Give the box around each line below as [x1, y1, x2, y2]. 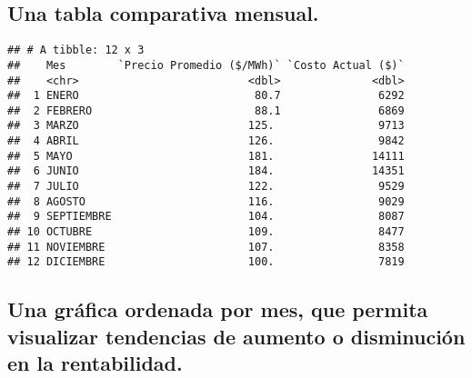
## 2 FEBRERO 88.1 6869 [7, 104, 405, 117]
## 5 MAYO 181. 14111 [7, 149, 405, 163]
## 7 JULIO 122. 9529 [7, 180, 405, 194]
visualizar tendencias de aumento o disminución [7, 322, 466, 350]
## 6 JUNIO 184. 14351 [7, 164, 405, 178]
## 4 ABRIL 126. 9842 [7, 134, 405, 148]
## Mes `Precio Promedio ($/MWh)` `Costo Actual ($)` [7, 58, 405, 72]
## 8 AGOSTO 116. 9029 [7, 194, 405, 208]
